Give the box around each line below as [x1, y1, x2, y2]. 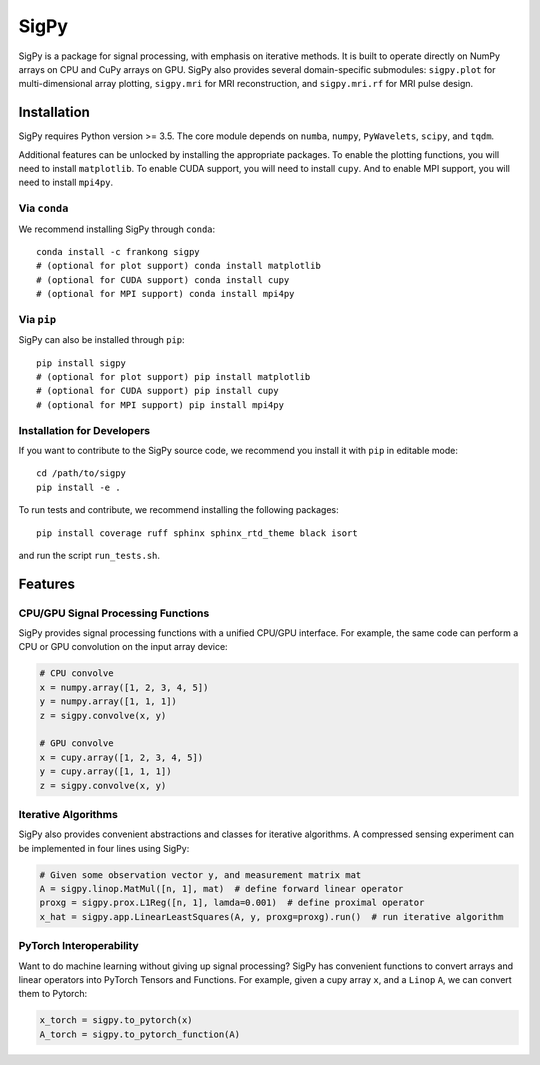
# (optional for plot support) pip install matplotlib [36, 371, 311, 383]
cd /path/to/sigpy [36, 468, 127, 479]
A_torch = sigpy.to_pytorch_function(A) [39, 1028, 240, 1040]
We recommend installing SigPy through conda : [18, 223, 216, 235]
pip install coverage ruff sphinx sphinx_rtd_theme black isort [36, 527, 359, 539]
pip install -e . [36, 481, 121, 493]
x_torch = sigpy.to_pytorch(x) [39, 1015, 194, 1026]
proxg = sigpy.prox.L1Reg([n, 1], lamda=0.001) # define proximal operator [39, 897, 425, 909]
